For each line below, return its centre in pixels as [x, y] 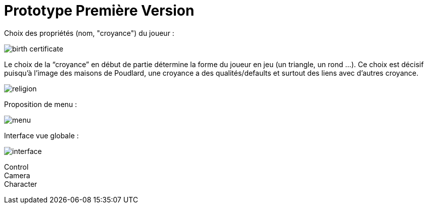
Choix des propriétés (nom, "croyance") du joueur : [89, 33]
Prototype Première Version [99, 11]
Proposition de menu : [41, 104]
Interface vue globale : [41, 135]
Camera [17, 175]
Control [16, 167]
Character [21, 184]
